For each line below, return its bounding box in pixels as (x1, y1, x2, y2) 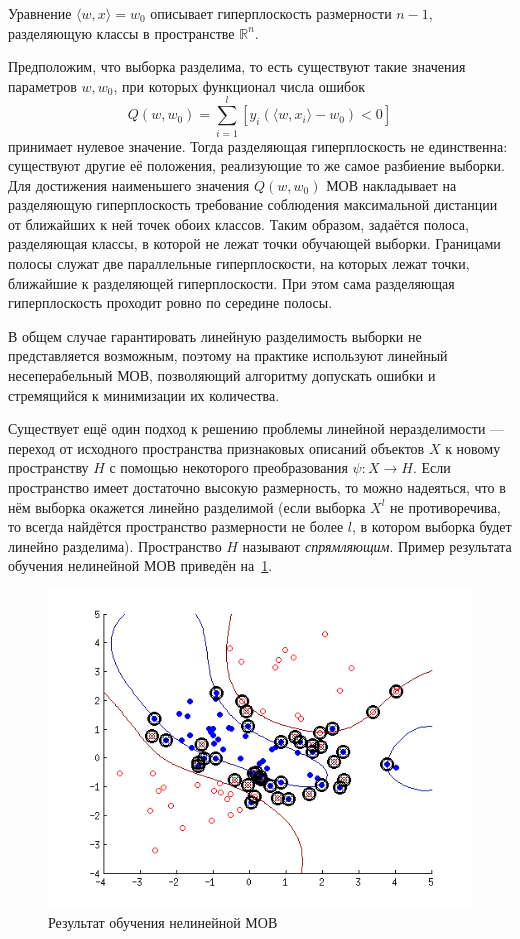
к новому (445, 437, 501, 458)
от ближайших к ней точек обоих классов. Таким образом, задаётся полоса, (8, 213, 469, 234)
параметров (8, 75, 77, 96)
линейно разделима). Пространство (8, 535, 222, 556)
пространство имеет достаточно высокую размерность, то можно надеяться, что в (8, 477, 506, 497)
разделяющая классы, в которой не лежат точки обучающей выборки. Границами (8, 233, 501, 254)
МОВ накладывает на (326, 174, 457, 195)
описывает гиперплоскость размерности (150, 3, 392, 23)
